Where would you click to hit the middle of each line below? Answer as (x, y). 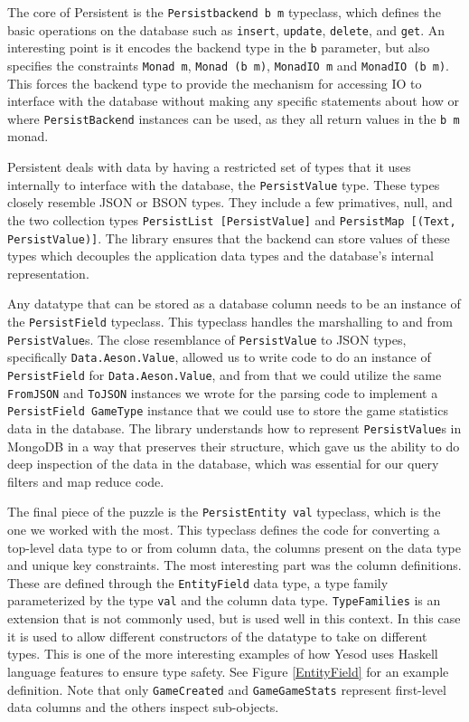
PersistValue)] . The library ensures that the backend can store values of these (229, 237)
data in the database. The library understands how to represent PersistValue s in (234, 427)
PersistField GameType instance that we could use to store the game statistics (228, 410)
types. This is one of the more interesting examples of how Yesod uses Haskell (223, 654)
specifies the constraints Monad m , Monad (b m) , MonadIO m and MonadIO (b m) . (228, 65)
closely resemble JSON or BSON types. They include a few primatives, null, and (230, 202)
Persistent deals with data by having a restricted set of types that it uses (209, 167)
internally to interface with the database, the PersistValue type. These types (224, 184)
